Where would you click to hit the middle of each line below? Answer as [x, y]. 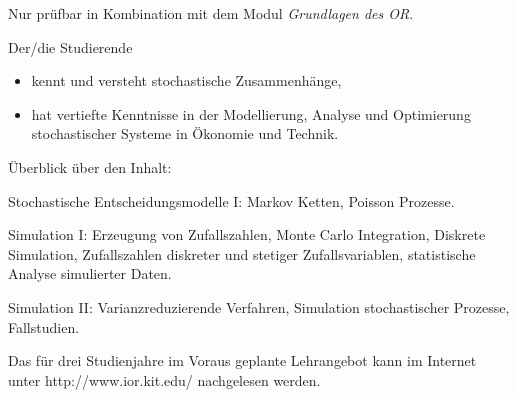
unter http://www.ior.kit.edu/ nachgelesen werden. [164, 379]
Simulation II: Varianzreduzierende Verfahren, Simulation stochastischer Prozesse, [259, 306]
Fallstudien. [44, 326]
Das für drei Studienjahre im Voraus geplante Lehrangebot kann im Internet [242, 360]
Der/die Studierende [70, 46]
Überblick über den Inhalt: [90, 166]
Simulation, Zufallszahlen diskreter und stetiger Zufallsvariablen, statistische [242, 253]
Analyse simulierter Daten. [90, 273]
